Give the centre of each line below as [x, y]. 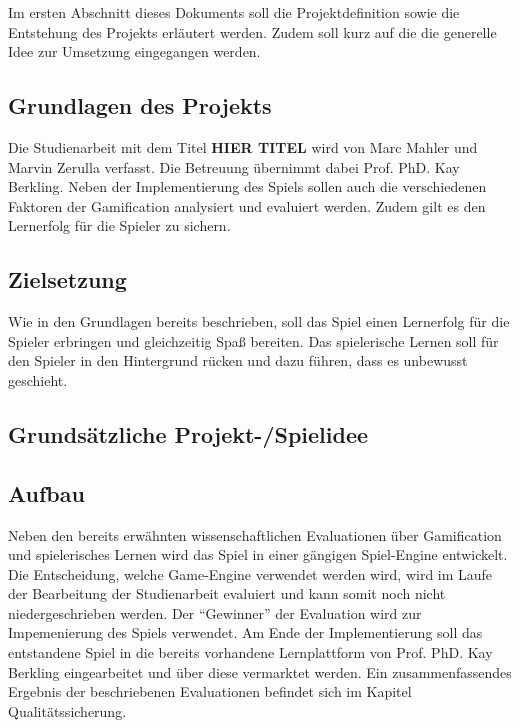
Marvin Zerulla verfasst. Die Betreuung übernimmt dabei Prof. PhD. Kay [234, 166]
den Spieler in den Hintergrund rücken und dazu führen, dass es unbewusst [238, 360]
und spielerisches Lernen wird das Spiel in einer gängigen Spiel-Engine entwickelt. [258, 554]
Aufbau [46, 492]
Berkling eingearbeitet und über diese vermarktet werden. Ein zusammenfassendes [260, 671]
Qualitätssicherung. [67, 710]
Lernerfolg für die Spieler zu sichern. [119, 225]
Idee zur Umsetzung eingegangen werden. [134, 51]
